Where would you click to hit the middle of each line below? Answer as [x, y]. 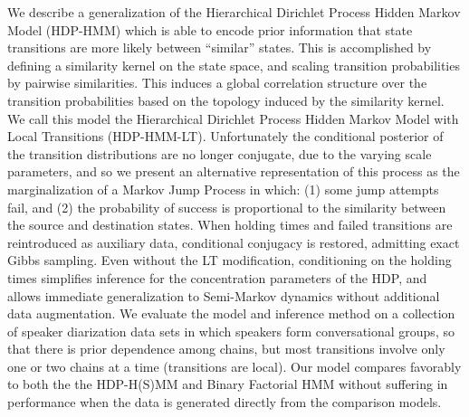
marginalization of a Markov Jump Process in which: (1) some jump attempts [223, 189]
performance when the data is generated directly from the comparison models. [225, 402]
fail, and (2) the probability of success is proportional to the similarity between [227, 207]
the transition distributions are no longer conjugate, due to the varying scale [220, 153]
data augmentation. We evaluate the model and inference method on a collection [231, 313]
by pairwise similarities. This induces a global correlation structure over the [217, 83]
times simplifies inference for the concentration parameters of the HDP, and [217, 277]
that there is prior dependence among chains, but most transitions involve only [226, 349]
